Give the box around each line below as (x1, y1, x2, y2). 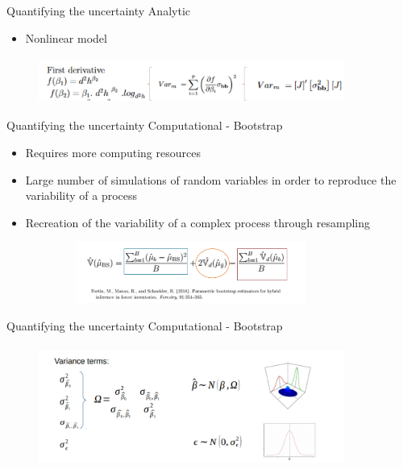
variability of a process (25, 187, 138, 204)
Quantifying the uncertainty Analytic (6, 2, 190, 19)
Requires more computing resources (25, 144, 201, 161)
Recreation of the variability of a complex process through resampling (25, 214, 371, 230)
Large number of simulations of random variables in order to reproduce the (25, 171, 397, 188)
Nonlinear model (25, 29, 107, 46)
